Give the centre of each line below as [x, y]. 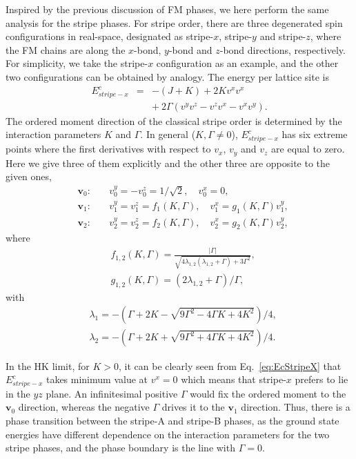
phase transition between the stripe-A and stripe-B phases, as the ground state [172, 421]
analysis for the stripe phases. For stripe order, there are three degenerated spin [174, 22]
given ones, [29, 176]
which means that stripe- [234, 379]
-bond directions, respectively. [283, 49]
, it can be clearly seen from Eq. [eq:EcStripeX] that [230, 365]
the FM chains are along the [66, 49]
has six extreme [315, 134]
